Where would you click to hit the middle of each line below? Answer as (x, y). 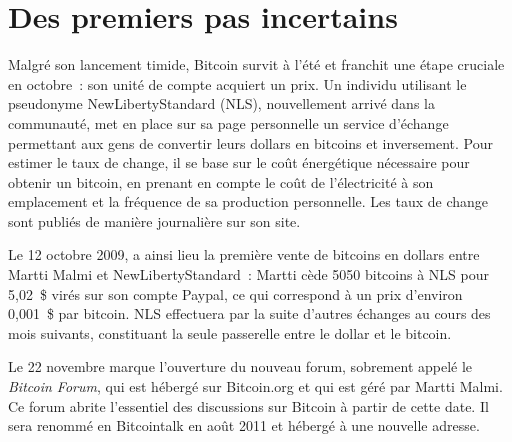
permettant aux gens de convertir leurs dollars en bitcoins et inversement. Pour (251, 142)
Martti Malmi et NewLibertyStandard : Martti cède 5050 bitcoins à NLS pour (248, 274)
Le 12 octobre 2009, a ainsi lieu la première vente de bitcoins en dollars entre (244, 254)
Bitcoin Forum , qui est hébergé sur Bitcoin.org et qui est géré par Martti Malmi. (255, 386)
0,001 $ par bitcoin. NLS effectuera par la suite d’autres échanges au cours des (249, 313)
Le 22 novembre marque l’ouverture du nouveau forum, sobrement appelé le (240, 366)
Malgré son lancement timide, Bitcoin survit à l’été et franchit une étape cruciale (256, 64)
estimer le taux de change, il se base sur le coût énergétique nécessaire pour (239, 162)
